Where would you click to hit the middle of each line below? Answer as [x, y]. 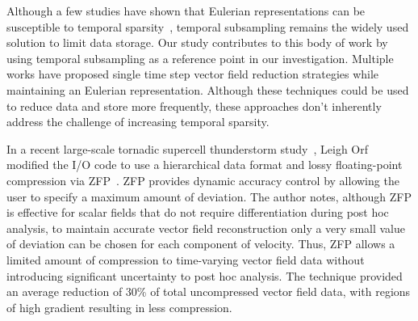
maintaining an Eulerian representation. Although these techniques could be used [208, 89]
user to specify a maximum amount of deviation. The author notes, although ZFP [209, 196]
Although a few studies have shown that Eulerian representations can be [186, 11]
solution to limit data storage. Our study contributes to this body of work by [197, 42]
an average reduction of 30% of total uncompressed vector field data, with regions [209, 291]
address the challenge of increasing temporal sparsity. [138, 122]
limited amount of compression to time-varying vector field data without [186, 259]
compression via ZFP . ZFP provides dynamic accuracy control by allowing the [203, 180]
